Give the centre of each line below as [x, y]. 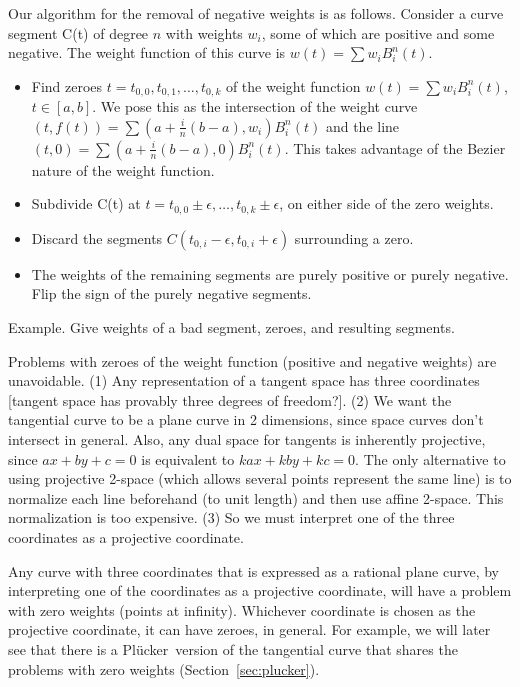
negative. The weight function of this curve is [147, 52]
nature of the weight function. [123, 169]
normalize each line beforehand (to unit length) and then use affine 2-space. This [256, 497]
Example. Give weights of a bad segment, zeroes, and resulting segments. [231, 327]
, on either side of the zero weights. [386, 203]
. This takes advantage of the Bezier [395, 147]
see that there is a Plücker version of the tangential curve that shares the [233, 648]
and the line [362, 125]
